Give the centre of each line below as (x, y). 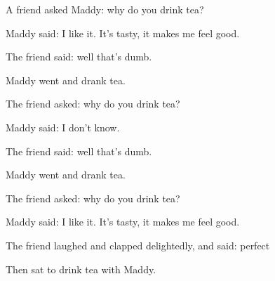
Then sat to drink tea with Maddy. (81, 269)
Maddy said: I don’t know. (63, 127)
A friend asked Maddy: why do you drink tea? (105, 9)
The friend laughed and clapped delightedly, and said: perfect (138, 245)
